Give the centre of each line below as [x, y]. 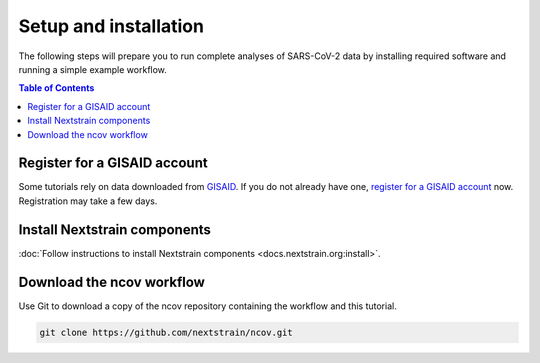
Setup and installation [111, 26]
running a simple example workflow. [92, 69]
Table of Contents [56, 88]
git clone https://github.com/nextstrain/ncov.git [166, 332]
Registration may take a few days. [88, 201]
